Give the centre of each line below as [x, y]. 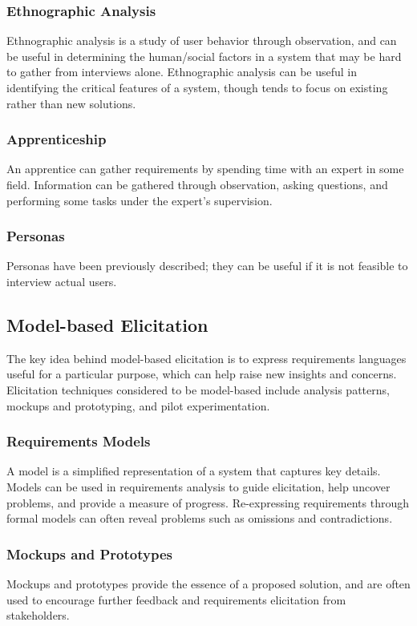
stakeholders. [38, 615]
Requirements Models [79, 441]
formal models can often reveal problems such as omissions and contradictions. [200, 518]
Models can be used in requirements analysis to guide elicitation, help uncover [198, 486]
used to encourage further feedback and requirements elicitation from [176, 599]
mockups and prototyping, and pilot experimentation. [138, 405]
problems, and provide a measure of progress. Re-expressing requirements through [208, 502]
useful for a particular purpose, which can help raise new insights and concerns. [202, 374]
